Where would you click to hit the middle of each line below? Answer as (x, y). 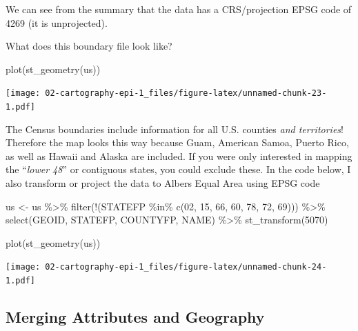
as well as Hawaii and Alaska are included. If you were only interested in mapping (179, 156)
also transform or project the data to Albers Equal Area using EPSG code (163, 183)
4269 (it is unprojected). (57, 22)
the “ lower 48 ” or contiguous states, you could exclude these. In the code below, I (178, 169)
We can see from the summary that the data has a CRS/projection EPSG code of (179, 9)
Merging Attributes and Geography (135, 317)
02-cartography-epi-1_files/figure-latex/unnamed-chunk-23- (186, 93)
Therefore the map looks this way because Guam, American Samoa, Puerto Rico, (177, 142)
